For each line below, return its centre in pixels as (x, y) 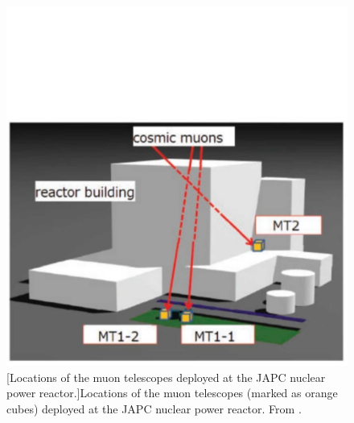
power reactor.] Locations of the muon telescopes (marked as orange (172, 393)
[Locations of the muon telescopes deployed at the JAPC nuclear (166, 377)
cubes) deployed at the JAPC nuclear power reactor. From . (154, 408)
